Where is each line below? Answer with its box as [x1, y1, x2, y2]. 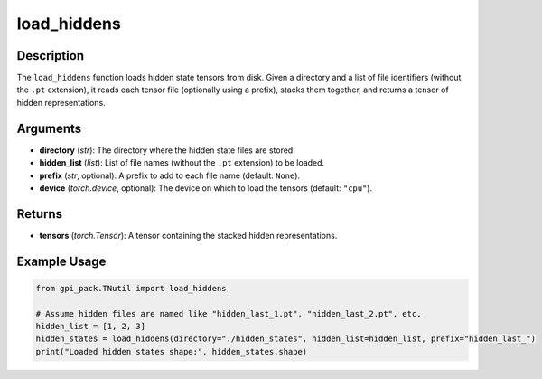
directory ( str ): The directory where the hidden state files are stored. [39, 145, 295, 156]
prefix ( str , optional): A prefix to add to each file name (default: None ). [39, 170, 301, 181]
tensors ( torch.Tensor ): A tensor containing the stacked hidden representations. [39, 230, 338, 241]
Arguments [16, 120, 82, 136]
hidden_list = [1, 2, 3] [35, 321, 146, 331]
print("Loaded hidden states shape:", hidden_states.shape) [35, 346, 308, 356]
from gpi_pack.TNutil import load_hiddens [35, 283, 227, 293]
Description [16, 48, 85, 63]
